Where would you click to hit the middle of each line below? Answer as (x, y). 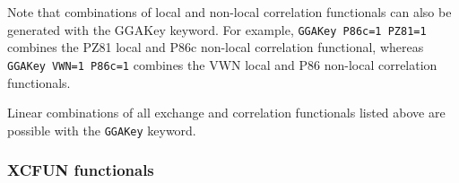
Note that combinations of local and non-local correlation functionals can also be (229, 12)
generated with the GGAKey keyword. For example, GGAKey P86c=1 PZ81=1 (217, 29)
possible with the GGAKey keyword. (102, 130)
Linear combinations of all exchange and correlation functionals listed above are (226, 113)
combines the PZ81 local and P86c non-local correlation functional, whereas (216, 47)
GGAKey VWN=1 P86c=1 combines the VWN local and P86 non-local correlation (222, 64)
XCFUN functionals (81, 170)
